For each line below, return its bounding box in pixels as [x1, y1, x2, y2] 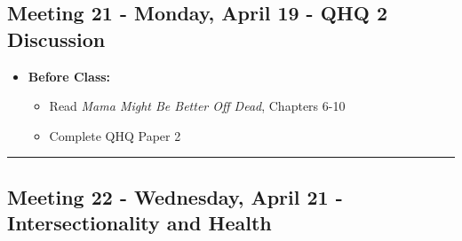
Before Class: [28, 66, 111, 85]
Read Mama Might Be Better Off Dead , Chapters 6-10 [49, 97, 346, 115]
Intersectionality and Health [7, 209, 272, 237]
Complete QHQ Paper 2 [49, 126, 181, 144]
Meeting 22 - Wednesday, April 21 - [7, 183, 343, 210]
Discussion [7, 25, 106, 52]
